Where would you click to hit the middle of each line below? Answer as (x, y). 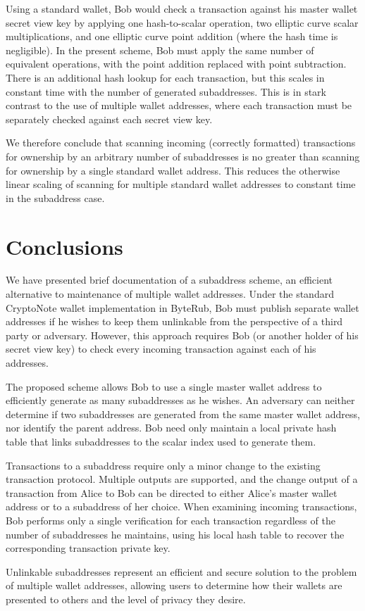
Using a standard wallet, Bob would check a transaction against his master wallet (182, 8)
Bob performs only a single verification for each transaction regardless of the (171, 520)
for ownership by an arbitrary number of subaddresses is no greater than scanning (183, 156)
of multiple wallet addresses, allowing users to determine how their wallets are (174, 585)
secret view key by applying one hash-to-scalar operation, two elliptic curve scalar (182, 22)
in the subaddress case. (55, 197)
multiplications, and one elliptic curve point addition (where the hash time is (172, 36)
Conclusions (64, 246)
